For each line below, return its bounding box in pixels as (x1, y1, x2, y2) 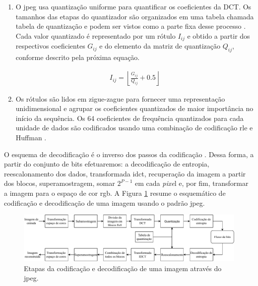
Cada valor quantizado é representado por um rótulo (15, 30, 176, 41)
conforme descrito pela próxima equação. (15, 52, 140, 62)
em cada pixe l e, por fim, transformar (135, 178, 249, 188)
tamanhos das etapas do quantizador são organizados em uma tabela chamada (15, 11, 254, 21)
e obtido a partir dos (187, 30, 250, 41)
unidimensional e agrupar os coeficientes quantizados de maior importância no (15, 103, 254, 114)
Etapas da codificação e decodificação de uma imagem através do (24, 263, 222, 273)
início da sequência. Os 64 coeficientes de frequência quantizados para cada (15, 113, 244, 123)
